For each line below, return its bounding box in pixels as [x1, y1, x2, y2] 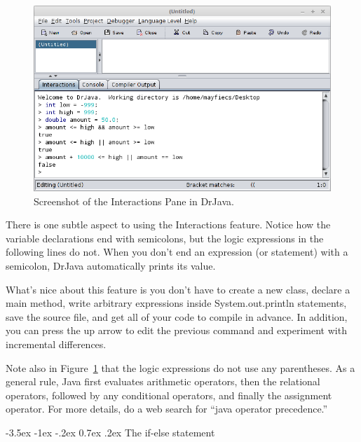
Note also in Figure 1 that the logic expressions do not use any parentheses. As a [6, 360, 355, 375]
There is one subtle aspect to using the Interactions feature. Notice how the [6, 217, 331, 232]
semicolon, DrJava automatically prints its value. [6, 258, 216, 273]
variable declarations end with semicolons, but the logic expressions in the [6, 230, 324, 245]
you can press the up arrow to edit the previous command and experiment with [6, 323, 347, 338]
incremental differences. [6, 337, 107, 352]
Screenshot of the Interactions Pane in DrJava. [34, 193, 234, 208]
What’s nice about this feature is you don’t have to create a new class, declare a [6, 282, 350, 296]
